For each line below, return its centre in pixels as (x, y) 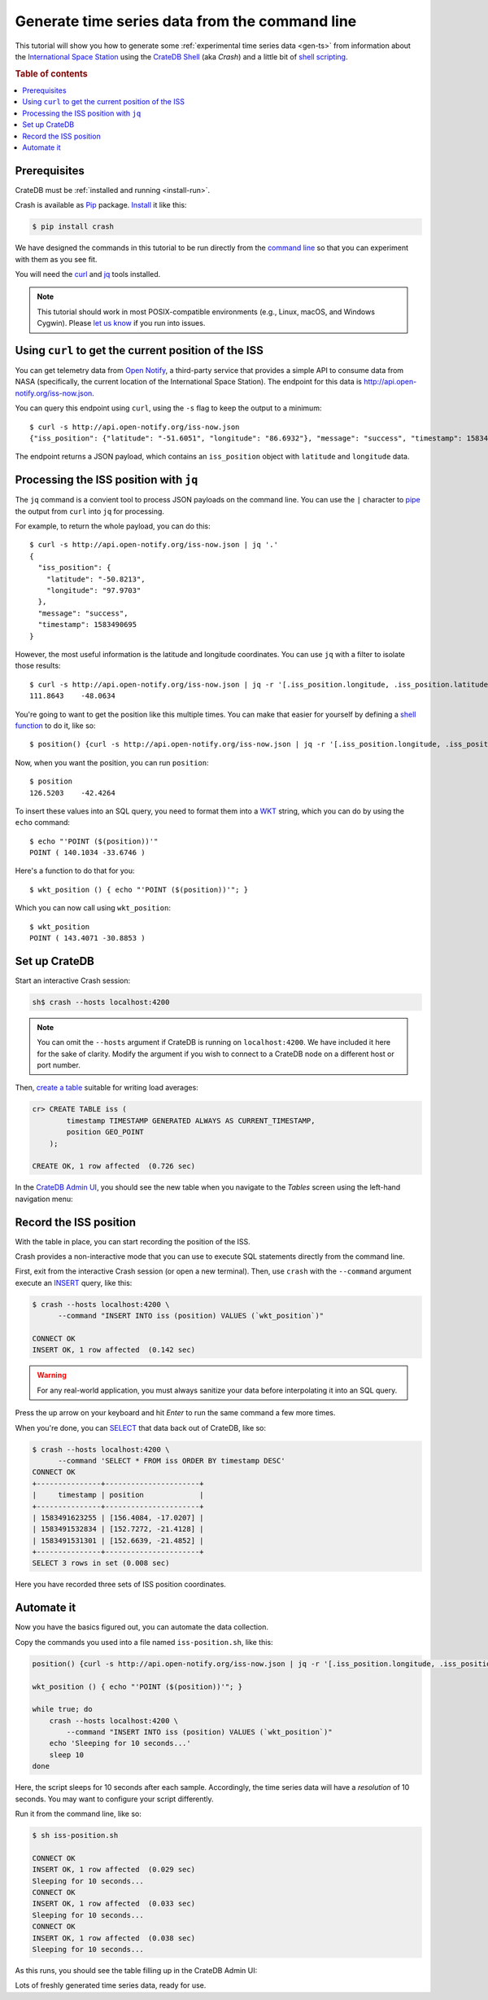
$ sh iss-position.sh (75, 1835)
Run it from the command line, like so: (78, 1814)
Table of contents (52, 73)
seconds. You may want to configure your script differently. (115, 1799)
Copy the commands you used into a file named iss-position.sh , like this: (144, 1642)
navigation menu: (44, 1199)
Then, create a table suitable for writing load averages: (107, 1088)
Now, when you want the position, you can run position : (112, 762)
